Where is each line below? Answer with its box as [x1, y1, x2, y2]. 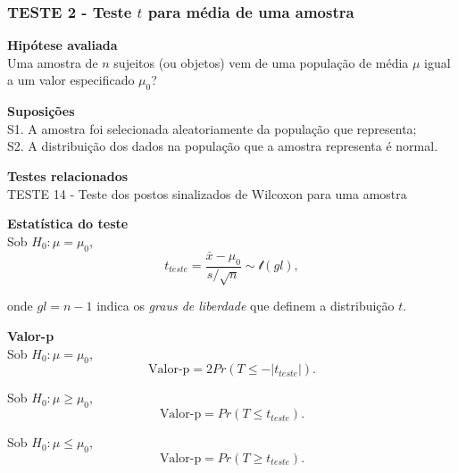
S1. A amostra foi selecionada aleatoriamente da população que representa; [7, 119, 417, 137]
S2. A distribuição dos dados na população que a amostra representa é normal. [7, 137, 438, 155]
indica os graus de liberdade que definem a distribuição [96, 296, 395, 315]
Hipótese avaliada [7, 36, 118, 54]
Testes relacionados [7, 166, 129, 185]
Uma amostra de [7, 53, 98, 71]
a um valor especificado [7, 71, 135, 89]
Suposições [7, 102, 75, 120]
